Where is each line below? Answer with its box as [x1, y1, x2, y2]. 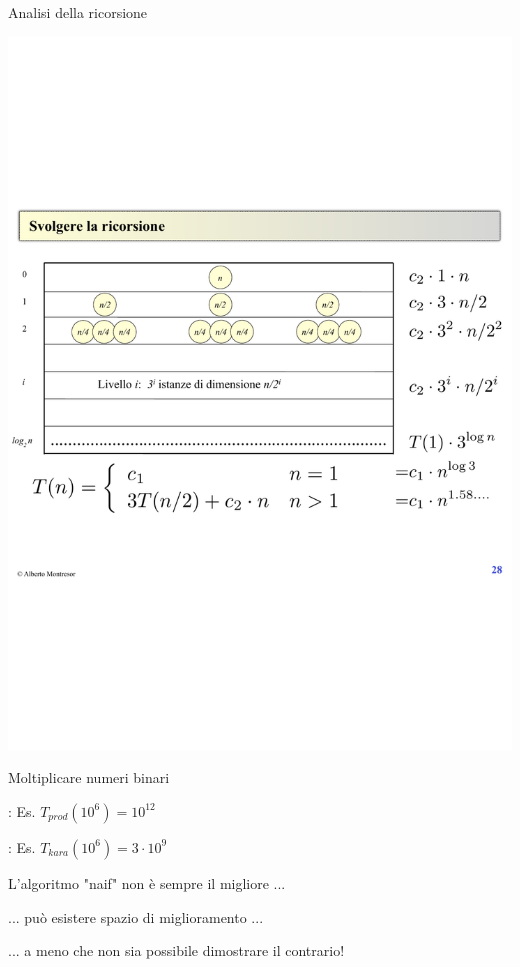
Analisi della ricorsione [8, 2, 148, 22]
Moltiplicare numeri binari [8, 767, 170, 788]
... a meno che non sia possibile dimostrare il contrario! [8, 940, 345, 961]
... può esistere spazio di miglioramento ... [8, 906, 264, 927]
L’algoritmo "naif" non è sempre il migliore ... [8, 872, 286, 893]
